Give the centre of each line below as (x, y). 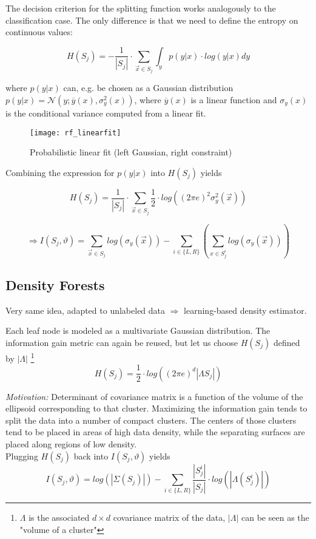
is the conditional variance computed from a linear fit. (106, 113)
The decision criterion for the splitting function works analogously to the (141, 8)
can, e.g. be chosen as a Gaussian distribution (148, 88)
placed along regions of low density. (71, 444)
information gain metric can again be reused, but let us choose (122, 342)
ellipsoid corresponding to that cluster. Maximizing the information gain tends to (156, 408)
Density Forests (55, 284)
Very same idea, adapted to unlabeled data (86, 310)
